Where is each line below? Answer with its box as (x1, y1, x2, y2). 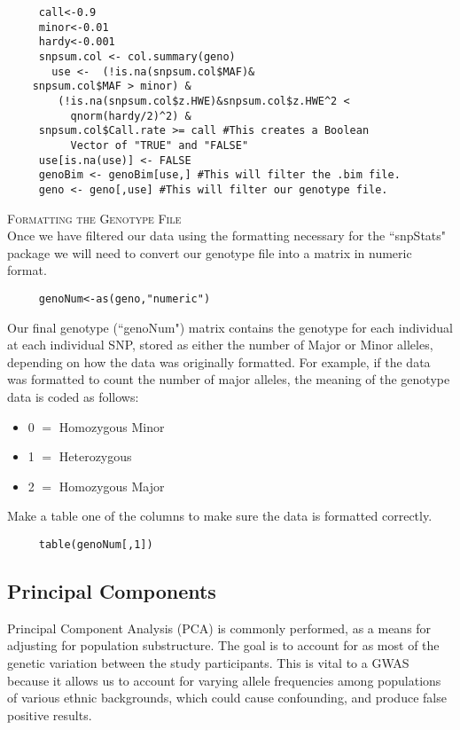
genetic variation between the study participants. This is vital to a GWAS (7, 653, 409, 671)
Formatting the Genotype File (7, 208, 182, 227)
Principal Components (7, 577, 216, 604)
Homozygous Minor (58, 417, 165, 436)
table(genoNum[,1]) (38, 538, 153, 551)
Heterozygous (58, 447, 132, 466)
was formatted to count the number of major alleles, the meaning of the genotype (7, 370, 450, 389)
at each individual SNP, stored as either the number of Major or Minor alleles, (7, 335, 433, 354)
